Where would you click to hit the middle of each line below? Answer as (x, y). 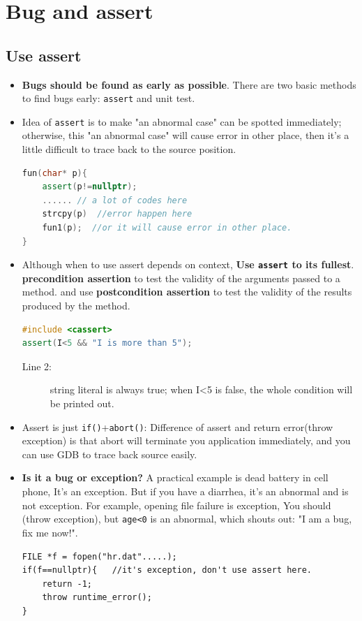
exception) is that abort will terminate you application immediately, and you (186, 440)
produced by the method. (76, 306)
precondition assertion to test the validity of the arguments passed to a (181, 278)
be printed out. (82, 403)
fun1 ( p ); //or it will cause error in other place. (167, 228)
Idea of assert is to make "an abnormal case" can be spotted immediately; (182, 121)
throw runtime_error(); (97, 598)
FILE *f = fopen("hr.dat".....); (99, 556)
